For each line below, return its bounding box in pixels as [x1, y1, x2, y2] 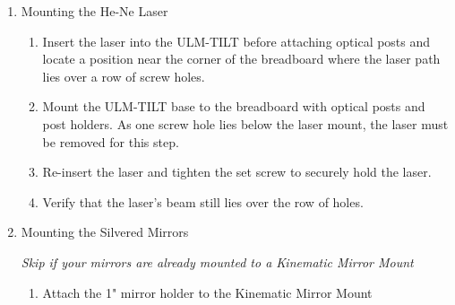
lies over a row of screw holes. [42, 66, 205, 85]
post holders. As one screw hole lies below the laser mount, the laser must [42, 114, 449, 133]
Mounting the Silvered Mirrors [21, 222, 189, 241]
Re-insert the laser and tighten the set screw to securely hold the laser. [42, 162, 432, 181]
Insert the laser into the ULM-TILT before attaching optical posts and [42, 31, 431, 50]
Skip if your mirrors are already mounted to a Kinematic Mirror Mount [21, 252, 414, 271]
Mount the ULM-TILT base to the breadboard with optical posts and [42, 97, 425, 116]
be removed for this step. [42, 132, 179, 151]
